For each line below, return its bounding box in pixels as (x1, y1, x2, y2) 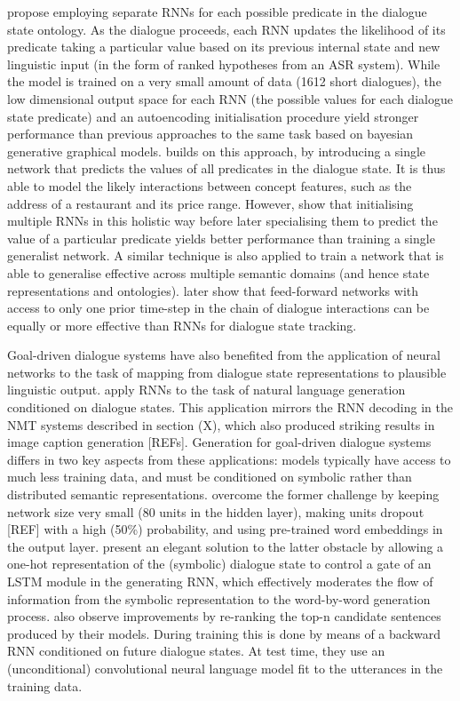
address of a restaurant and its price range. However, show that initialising (7, 194, 414, 212)
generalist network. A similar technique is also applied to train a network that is (7, 246, 444, 265)
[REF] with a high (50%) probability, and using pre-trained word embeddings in (7, 520, 443, 538)
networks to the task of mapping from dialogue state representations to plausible (7, 362, 447, 381)
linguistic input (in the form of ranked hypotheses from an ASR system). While (7, 54, 440, 73)
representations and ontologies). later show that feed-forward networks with (7, 281, 419, 299)
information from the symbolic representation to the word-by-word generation (7, 589, 431, 608)
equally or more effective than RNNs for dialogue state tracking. (7, 315, 357, 334)
